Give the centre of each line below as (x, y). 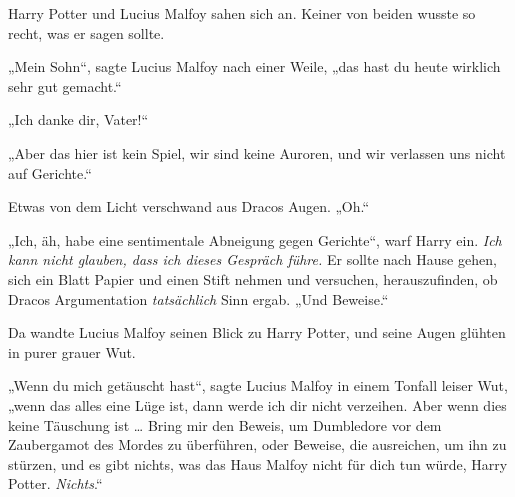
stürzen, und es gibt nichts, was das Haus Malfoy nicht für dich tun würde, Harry (258, 463)
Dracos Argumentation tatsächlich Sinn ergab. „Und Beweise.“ (198, 298)
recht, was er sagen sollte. (86, 32)
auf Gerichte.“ (50, 172)
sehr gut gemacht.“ (65, 85)
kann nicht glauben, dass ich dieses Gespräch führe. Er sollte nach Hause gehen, (252, 259)
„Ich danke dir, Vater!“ (78, 119)
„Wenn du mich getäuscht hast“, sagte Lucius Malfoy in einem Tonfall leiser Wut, (258, 385)
